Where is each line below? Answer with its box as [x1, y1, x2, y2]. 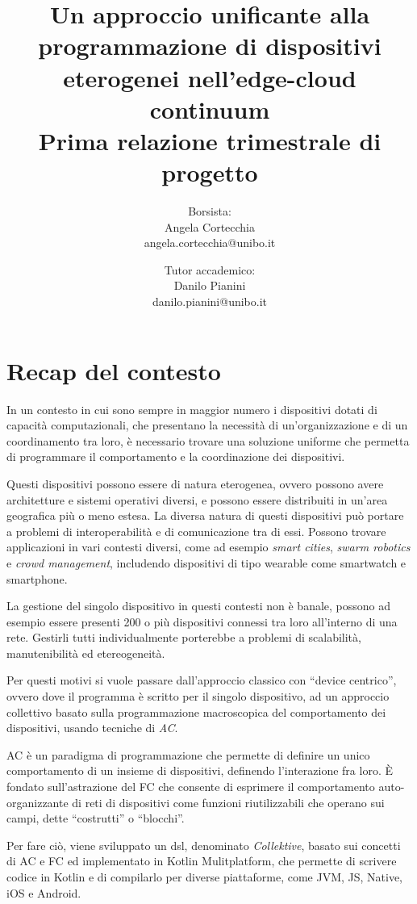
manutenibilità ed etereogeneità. [6, 644, 165, 661]
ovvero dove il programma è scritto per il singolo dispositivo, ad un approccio [6, 688, 390, 705]
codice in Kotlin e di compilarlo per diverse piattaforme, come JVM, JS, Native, [6, 868, 403, 885]
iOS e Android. [6, 884, 81, 901]
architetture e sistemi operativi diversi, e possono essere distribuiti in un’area [6, 491, 388, 508]
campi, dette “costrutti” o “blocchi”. [6, 810, 185, 827]
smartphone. [6, 570, 68, 587]
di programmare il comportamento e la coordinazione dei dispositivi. [6, 448, 345, 465]
